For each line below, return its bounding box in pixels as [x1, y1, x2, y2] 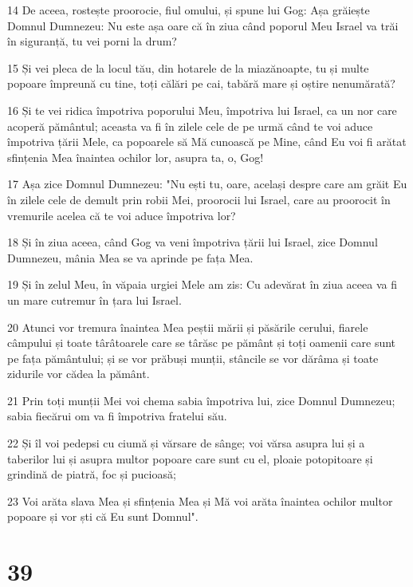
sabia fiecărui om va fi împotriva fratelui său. [7, 408, 227, 424]
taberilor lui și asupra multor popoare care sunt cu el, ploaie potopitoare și [7, 450, 373, 467]
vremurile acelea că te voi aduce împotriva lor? [7, 207, 236, 223]
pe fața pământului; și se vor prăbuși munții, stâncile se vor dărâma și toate [7, 349, 379, 366]
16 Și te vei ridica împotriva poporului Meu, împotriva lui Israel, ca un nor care [7, 101, 397, 118]
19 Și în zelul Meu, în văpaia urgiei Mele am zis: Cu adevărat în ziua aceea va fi [7, 276, 397, 293]
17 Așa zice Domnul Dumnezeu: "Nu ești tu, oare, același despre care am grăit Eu [7, 175, 407, 192]
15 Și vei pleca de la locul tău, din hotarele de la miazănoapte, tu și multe [7, 59, 369, 76]
